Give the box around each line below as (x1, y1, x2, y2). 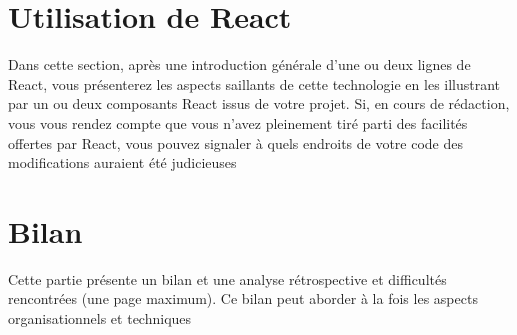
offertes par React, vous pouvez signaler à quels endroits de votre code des (8, 132, 464, 153)
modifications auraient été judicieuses (8, 152, 237, 173)
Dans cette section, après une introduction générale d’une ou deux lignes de (8, 54, 471, 75)
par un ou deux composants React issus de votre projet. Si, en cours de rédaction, (8, 93, 510, 114)
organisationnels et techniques (8, 308, 192, 328)
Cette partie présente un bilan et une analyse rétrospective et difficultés (8, 268, 447, 289)
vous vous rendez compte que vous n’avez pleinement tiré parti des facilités (8, 112, 468, 133)
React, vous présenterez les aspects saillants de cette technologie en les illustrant (8, 73, 501, 94)
